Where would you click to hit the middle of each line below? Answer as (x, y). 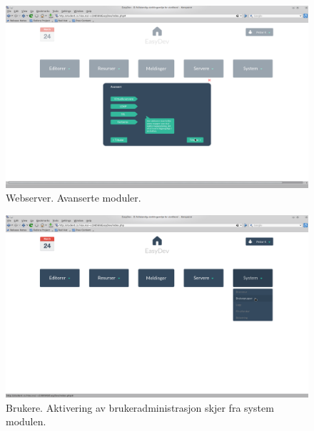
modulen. (26, 421)
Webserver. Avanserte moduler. (74, 198)
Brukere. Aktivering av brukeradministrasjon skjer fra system (140, 407)
